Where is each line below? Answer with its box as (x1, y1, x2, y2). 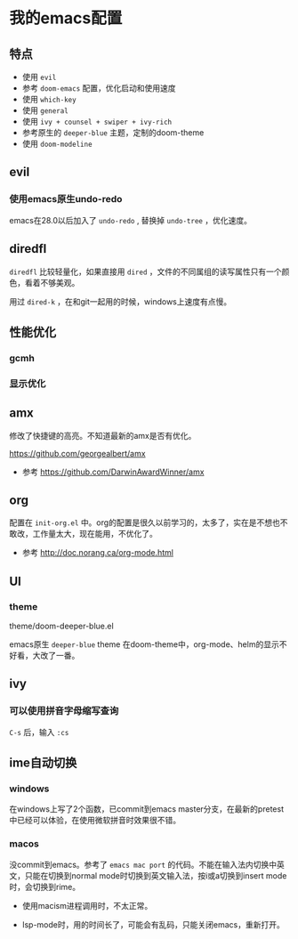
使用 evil (21, 72, 57, 82)
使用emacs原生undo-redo (9, 193, 123, 206)
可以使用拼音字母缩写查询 (9, 705, 119, 717)
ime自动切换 (9, 756, 77, 771)
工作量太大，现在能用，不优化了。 (32, 529, 157, 539)
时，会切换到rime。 (9, 881, 81, 892)
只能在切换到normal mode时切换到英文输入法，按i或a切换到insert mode (24, 870, 287, 881)
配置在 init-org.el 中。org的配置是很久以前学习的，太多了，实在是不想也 (9, 517, 280, 528)
